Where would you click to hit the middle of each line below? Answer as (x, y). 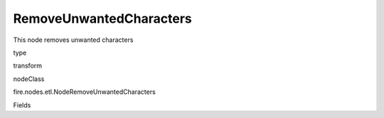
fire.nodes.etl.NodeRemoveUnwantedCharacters (84, 92)
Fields (22, 105)
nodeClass (29, 79)
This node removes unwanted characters (73, 40)
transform (28, 66)
